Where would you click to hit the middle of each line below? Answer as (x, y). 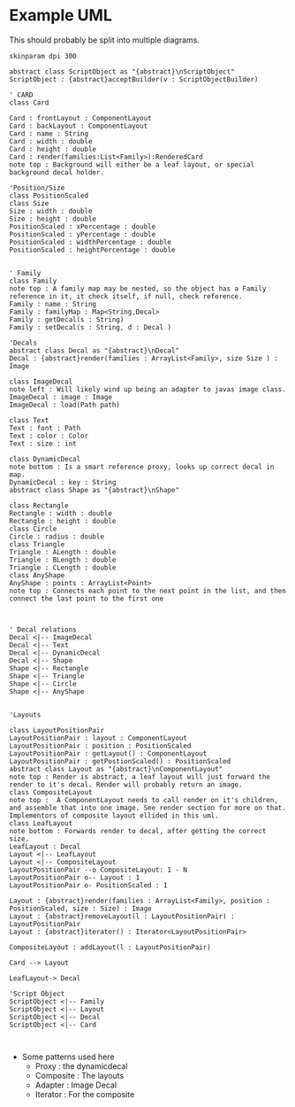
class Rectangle (39, 506)
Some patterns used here (68, 1057)
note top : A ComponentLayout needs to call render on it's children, (144, 800)
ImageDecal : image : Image (61, 397)
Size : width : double (51, 211)
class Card (29, 103)
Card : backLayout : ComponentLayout (79, 126)
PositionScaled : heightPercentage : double (92, 250)
